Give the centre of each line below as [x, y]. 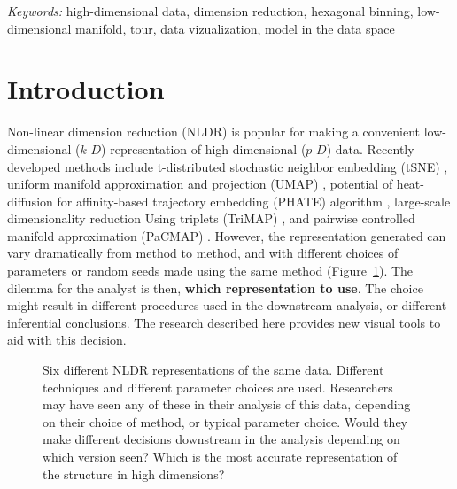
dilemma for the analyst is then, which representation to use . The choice [215, 287]
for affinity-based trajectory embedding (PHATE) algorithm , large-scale [254, 201]
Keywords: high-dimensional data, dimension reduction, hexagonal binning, [210, 11]
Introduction [86, 89]
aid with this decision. [67, 340]
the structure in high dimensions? [134, 473]
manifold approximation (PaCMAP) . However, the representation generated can [227, 235]
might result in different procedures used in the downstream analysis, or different [227, 305]
